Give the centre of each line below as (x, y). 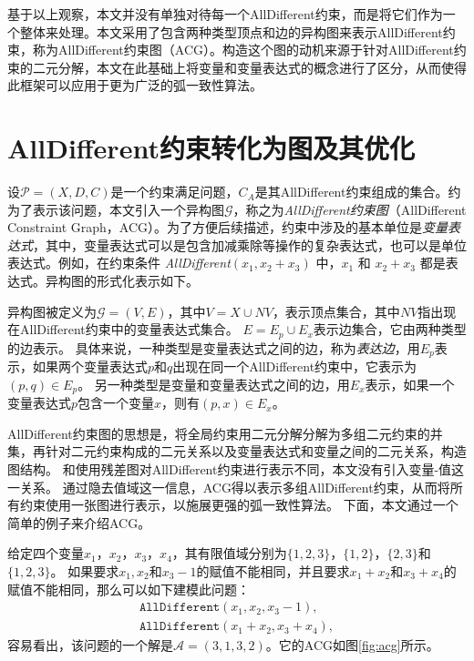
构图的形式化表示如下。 (128, 281)
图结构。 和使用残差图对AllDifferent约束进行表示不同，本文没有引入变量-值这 (236, 468)
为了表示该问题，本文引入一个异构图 (116, 209)
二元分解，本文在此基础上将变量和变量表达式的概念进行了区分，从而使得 (249, 67)
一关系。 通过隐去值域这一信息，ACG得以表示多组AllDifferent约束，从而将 (229, 487)
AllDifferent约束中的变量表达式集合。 (129, 329)
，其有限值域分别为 (229, 553)
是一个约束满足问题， (175, 192)
